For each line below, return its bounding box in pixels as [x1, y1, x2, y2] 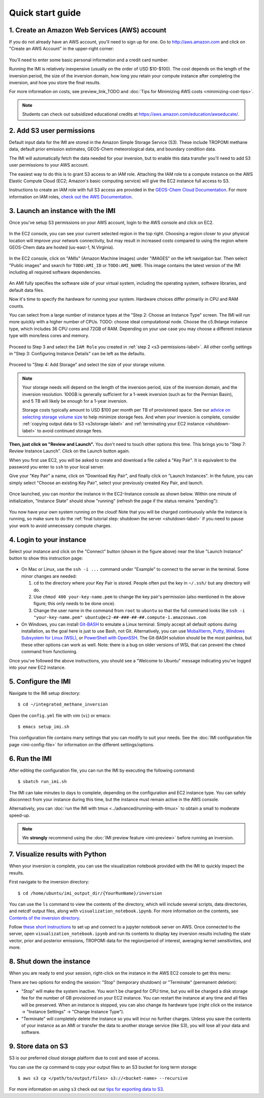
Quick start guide [9, 7, 81, 18]
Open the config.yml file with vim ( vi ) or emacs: [9, 712, 111, 718]
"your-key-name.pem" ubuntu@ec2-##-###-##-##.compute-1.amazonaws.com [33, 615, 206, 620]
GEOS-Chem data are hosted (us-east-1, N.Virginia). [9, 244, 114, 250]
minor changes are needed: [21, 573, 77, 579]
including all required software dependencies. [9, 269, 102, 275]
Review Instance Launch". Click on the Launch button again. [9, 448, 130, 454]
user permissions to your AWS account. [9, 162, 89, 168]
